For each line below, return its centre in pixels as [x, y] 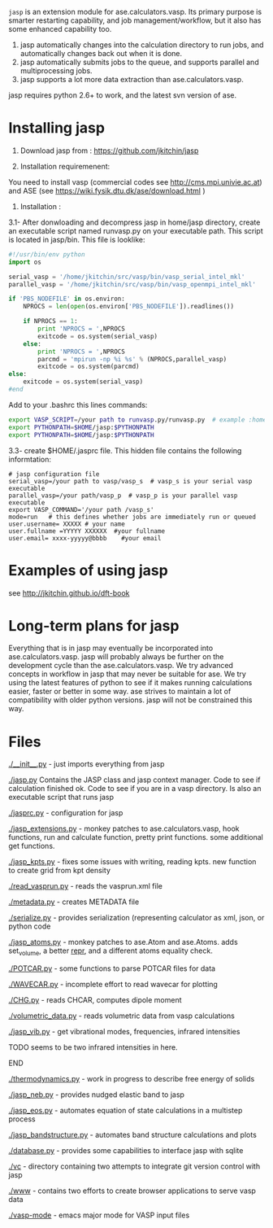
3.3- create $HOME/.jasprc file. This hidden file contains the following [125, 450]
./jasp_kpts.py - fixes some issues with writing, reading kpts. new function [132, 862]
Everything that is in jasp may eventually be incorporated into [111, 648]
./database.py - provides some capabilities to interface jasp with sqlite [126, 1151]
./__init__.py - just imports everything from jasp [87, 764]
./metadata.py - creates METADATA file [74, 902]
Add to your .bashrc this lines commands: [78, 404]
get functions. [32, 846]
